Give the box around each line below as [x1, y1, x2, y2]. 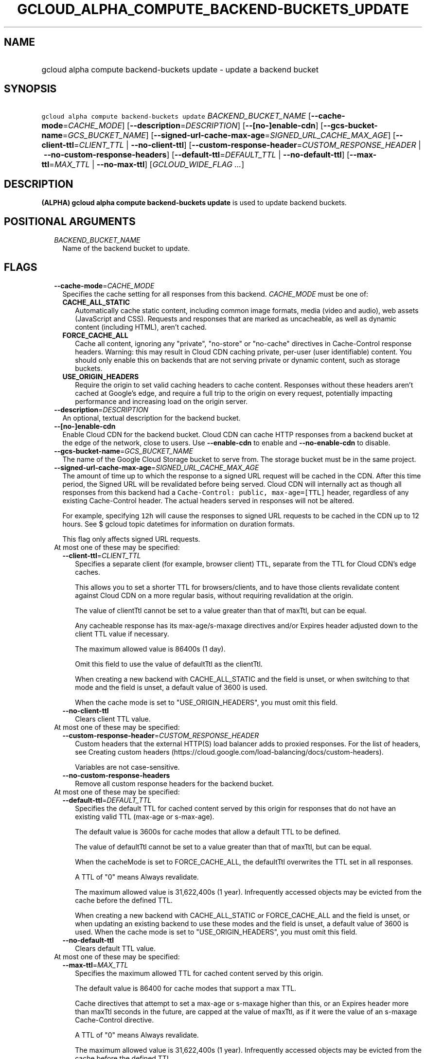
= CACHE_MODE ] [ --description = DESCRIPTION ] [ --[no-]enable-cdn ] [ [63, 121, 323, 131]
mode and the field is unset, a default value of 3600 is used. [75, 683, 267, 691]
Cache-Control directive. [75, 1015, 154, 1024]
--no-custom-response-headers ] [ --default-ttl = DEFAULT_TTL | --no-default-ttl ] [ [43, 150, 350, 160]
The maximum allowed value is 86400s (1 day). [75, 644, 226, 653]
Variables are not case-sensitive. [75, 762, 180, 771]
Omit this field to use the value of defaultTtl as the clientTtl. [75, 659, 263, 668]
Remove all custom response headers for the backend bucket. [75, 779, 274, 788]
